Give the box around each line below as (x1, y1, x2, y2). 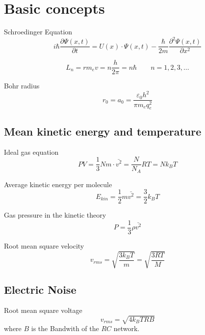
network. (113, 323, 140, 334)
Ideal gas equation (4, 146, 59, 157)
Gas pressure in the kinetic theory (4, 210, 106, 220)
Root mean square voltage (4, 305, 82, 315)
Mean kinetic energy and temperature (4, 123, 202, 139)
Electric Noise (4, 282, 77, 297)
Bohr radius (4, 81, 40, 91)
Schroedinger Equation (4, 27, 73, 37)
